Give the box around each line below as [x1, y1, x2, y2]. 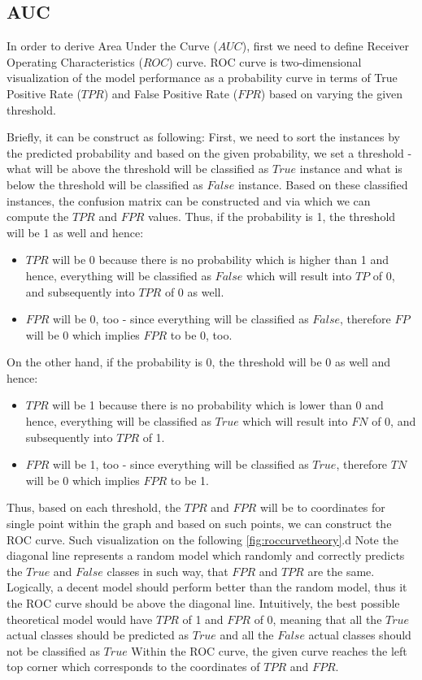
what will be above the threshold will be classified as [7, 160, 269, 177]
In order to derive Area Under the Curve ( [7, 37, 218, 54]
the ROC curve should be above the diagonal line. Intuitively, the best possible [7, 595, 400, 612]
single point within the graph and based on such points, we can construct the [7, 515, 392, 532]
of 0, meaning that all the [254, 610, 382, 627]
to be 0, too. [170, 326, 233, 343]
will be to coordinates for [259, 499, 385, 516]
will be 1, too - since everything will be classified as [53, 456, 309, 473]
